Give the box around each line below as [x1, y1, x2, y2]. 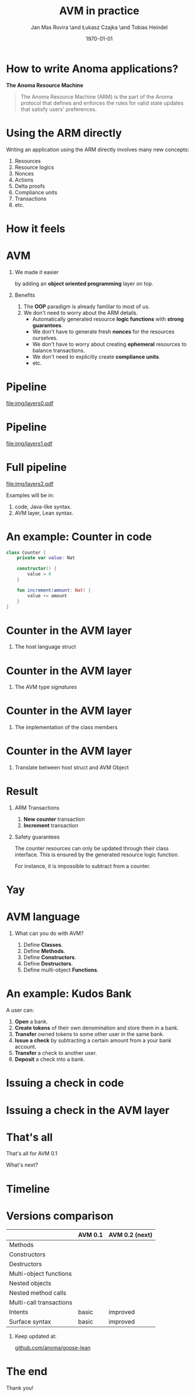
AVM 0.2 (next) [108, 1230, 152, 1239]
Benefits [14, 291, 35, 298]
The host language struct [14, 643, 76, 651]
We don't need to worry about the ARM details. [23, 309, 138, 316]
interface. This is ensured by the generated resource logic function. [14, 851, 180, 858]
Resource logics [14, 164, 54, 171]
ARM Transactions [14, 804, 60, 811]
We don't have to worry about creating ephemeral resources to [32, 340, 187, 347]
